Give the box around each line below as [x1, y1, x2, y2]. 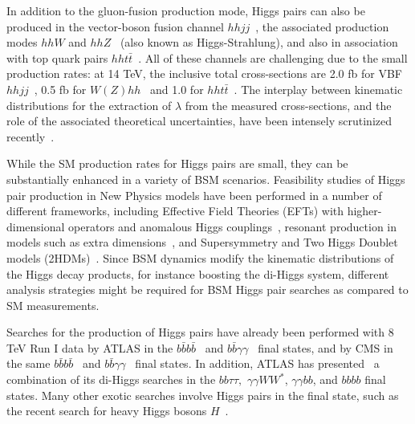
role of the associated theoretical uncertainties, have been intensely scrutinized [6, 112, 393, 129]
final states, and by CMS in [258, 339, 393, 356]
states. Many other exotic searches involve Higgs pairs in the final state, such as [6, 386, 399, 403]
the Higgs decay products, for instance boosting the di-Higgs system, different [6, 265, 389, 282]
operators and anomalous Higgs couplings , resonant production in [68, 218, 397, 234]
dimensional [6, 218, 65, 234]
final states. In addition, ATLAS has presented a [135, 355, 380, 372]
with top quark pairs [6, 49, 108, 66]
